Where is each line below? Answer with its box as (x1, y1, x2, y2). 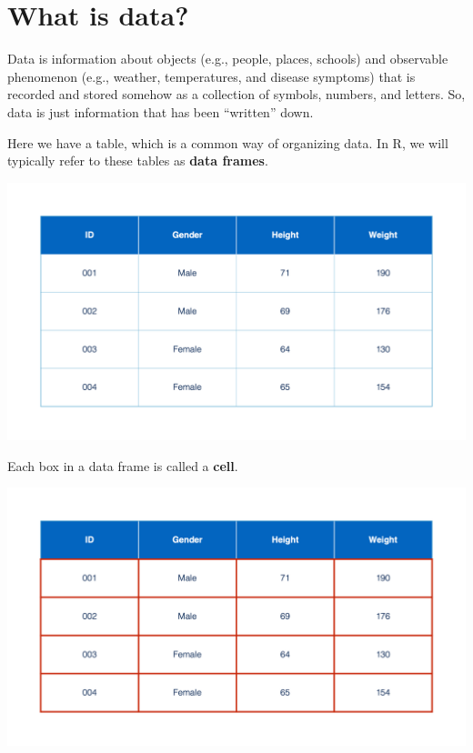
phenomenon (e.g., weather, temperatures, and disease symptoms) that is (7, 66, 416, 85)
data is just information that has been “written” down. (7, 102, 314, 121)
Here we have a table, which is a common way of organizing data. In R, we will (7, 133, 448, 152)
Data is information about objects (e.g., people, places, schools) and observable (7, 49, 448, 68)
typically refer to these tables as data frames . (7, 151, 268, 170)
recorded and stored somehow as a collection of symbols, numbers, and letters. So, (7, 85, 466, 104)
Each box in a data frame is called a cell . (7, 456, 238, 475)
